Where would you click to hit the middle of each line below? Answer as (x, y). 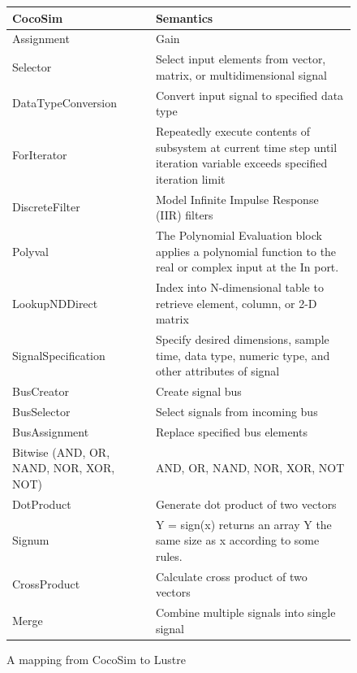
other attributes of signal (217, 371)
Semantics (184, 17)
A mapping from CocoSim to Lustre (96, 659)
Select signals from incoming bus (237, 412)
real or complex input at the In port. (247, 267)
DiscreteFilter (46, 207)
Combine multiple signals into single (245, 612)
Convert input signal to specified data (249, 95)
